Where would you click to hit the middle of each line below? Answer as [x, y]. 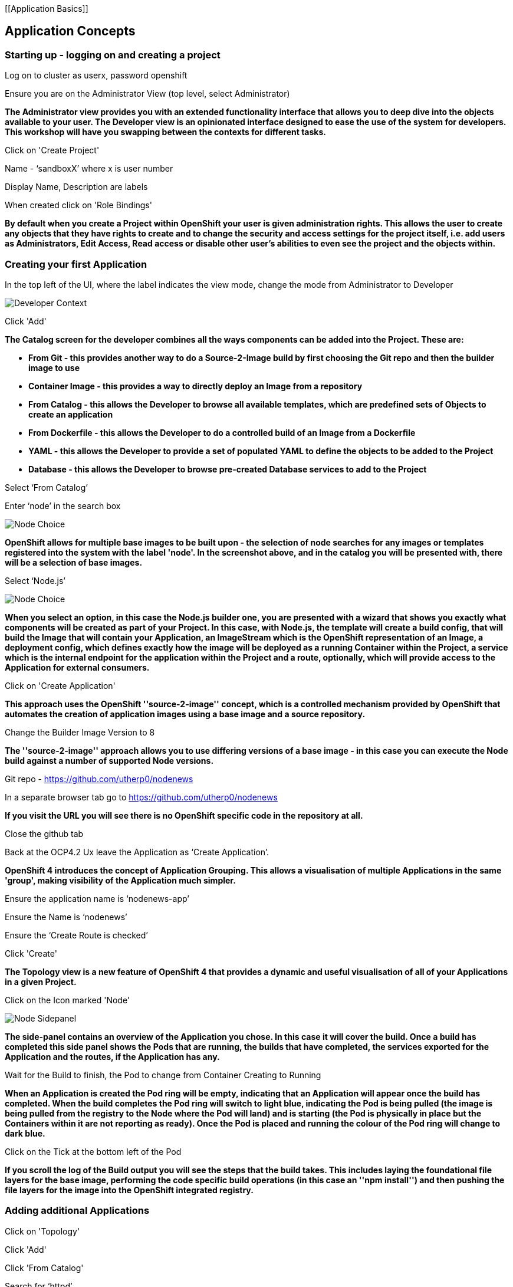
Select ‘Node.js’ [35, 580]
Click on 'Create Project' [52, 150]
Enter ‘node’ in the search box [63, 505]
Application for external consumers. [77, 667]
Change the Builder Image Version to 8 [80, 732]
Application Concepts [70, 31]
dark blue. [25, 1133]
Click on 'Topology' [42, 1231]
